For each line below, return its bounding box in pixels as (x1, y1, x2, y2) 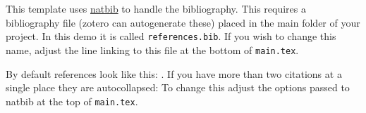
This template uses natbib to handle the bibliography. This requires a (6, 1, 306, 15)
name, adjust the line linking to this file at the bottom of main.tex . (6, 42, 299, 57)
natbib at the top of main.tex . (6, 93, 138, 108)
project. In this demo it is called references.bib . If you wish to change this (6, 29, 336, 44)
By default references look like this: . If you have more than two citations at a (6, 66, 342, 81)
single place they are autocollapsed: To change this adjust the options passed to (6, 80, 350, 95)
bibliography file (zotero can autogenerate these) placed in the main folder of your (6, 15, 360, 29)
